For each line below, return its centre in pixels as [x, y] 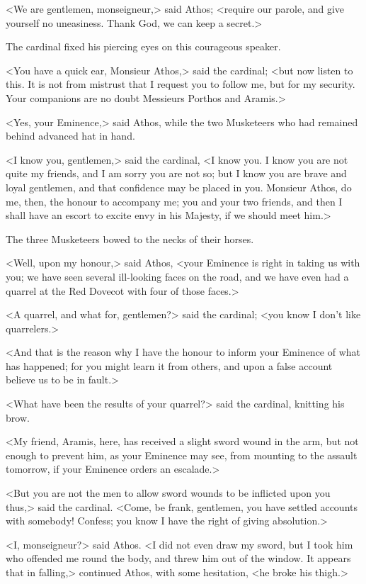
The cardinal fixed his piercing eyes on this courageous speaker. [143, 46]
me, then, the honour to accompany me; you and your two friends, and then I [174, 201]
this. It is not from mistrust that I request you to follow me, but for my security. [181, 84]
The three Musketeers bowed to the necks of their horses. [130, 238]
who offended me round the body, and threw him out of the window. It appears [178, 558]
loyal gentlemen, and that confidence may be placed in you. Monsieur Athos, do [179, 187]
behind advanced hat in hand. [70, 136]
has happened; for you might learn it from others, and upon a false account [169, 365]
